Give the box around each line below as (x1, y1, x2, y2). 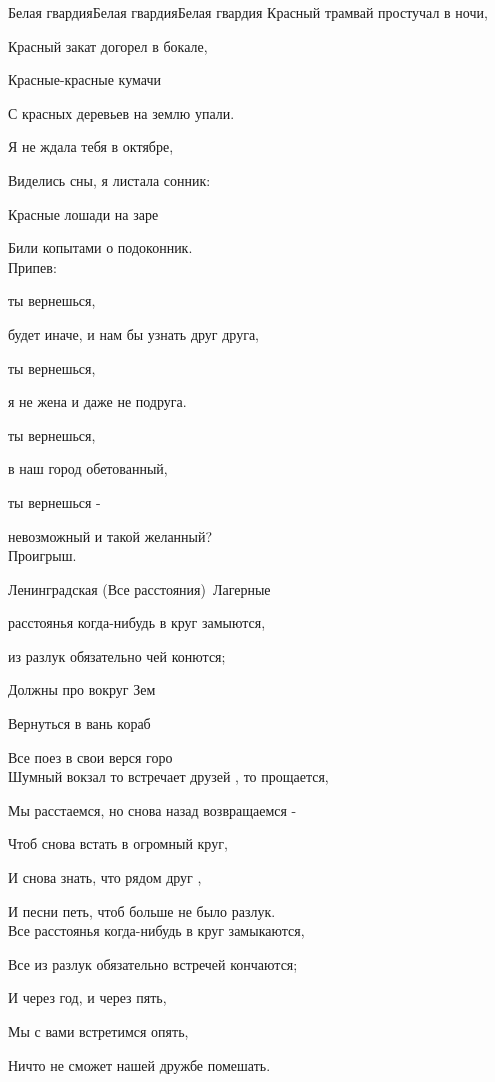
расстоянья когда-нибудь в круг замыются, (8, 612, 266, 633)
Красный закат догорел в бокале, (8, 35, 208, 56)
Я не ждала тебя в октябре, (8, 136, 174, 157)
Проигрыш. (8, 545, 77, 566)
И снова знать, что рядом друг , (8, 867, 202, 888)
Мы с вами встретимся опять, (8, 1021, 189, 1041)
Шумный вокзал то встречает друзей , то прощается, (8, 766, 329, 787)
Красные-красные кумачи (8, 69, 161, 90)
